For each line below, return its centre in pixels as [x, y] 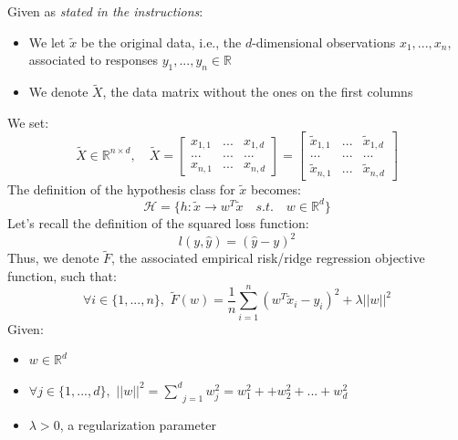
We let [47, 42]
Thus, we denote [53, 258]
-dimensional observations [324, 42]
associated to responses [93, 60]
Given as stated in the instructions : [105, 11]
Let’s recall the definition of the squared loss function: [158, 222]
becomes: [276, 189]
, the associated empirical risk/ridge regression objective [268, 258]
